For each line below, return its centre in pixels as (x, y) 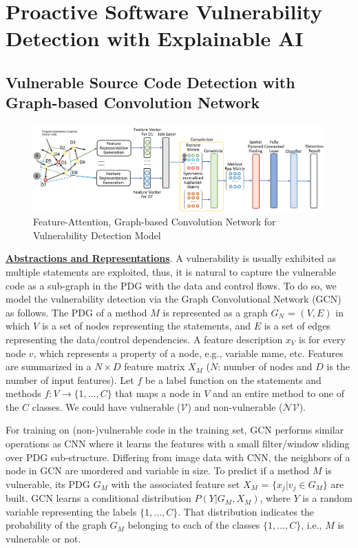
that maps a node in (158, 393)
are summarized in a (49, 366)
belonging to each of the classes (194, 525)
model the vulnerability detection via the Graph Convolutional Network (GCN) (173, 299)
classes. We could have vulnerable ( (106, 406)
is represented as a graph (215, 312)
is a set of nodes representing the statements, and (146, 326)
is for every (322, 339)
